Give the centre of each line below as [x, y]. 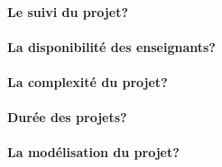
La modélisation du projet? [93, 152]
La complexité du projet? [88, 81]
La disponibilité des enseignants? [111, 46]
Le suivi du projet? [68, 11]
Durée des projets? [67, 117]
